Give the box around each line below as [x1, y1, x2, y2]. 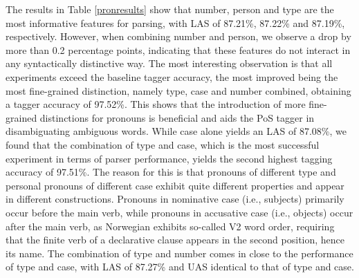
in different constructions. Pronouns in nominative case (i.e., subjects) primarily [6, 192, 344, 206]
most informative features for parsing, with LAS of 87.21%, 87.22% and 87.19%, [6, 15, 345, 30]
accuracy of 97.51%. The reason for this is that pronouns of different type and [6, 165, 336, 179]
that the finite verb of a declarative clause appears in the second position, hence [6, 232, 345, 247]
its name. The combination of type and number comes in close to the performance [6, 245, 353, 260]
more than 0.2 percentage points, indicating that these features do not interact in [6, 42, 351, 57]
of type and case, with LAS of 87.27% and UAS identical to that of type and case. [6, 259, 354, 274]
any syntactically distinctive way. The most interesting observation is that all [6, 56, 333, 71]
